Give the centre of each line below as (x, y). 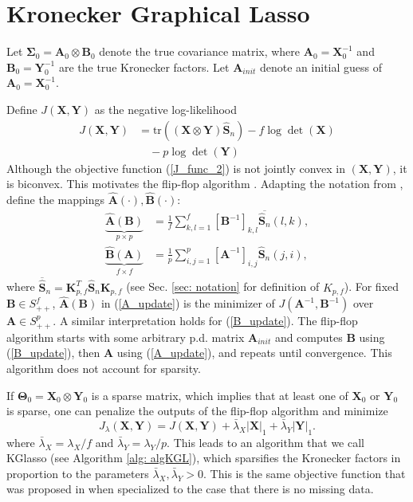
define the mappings (55, 199)
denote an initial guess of (321, 67)
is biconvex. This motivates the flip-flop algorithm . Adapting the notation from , (205, 184)
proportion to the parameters (78, 473)
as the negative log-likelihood (166, 109)
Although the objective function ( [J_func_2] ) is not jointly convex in (176, 168)
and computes (309, 337)
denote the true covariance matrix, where (200, 51)
